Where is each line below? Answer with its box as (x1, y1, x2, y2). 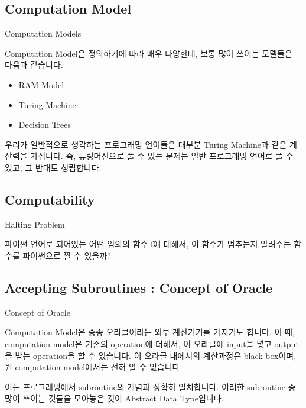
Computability (5, 190, 95, 208)
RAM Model (18, 78, 64, 90)
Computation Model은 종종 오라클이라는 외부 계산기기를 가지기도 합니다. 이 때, (5, 326, 295, 338)
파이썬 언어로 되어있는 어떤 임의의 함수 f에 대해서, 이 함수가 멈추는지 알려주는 (5, 238, 291, 250)
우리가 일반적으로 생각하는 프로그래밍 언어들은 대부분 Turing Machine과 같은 (5, 138, 287, 150)
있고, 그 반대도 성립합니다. (5, 161, 102, 173)
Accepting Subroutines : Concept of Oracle (5, 278, 273, 296)
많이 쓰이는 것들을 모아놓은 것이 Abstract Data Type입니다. (5, 392, 224, 404)
